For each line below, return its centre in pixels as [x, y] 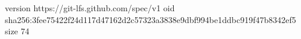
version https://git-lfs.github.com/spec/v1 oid [90, 8]
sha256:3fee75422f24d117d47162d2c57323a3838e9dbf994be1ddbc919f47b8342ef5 [150, 19]
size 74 [17, 31]
